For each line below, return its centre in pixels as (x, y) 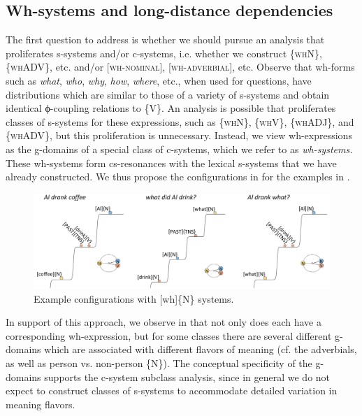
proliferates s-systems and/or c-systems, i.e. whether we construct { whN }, (164, 53)
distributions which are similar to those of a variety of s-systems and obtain (168, 94)
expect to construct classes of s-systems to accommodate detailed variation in (172, 390)
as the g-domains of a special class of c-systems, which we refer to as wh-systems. (179, 149)
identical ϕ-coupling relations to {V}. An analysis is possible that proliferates (171, 108)
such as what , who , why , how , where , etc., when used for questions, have (159, 80)
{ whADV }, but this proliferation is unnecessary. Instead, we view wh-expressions (179, 135)
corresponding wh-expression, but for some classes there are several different (169, 335)
